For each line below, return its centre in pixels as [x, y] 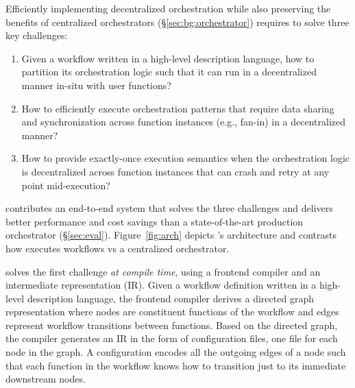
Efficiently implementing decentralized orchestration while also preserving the [168, 8]
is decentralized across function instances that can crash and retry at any [175, 171]
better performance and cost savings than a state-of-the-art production [155, 221]
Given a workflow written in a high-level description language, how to [168, 58]
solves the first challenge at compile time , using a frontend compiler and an [163, 271]
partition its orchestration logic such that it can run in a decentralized [169, 72]
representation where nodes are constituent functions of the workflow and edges [172, 312]
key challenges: [37, 35]
